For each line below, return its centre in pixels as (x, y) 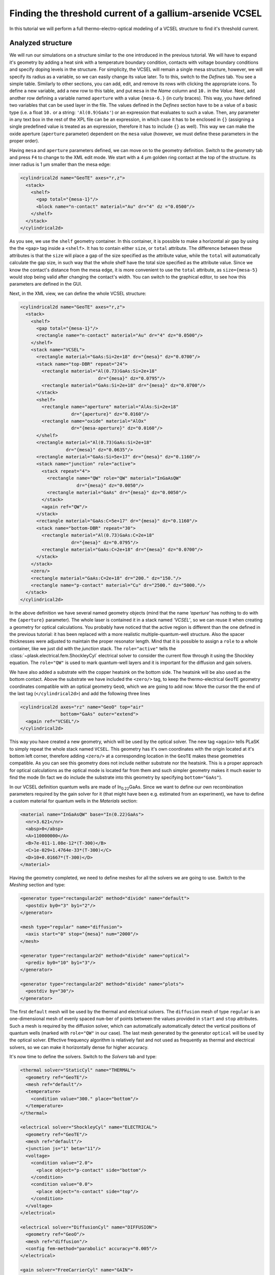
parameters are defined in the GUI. (46, 284)
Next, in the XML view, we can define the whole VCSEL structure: (78, 293)
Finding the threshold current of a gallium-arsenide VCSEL (136, 13)
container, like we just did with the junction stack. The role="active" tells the (93, 648)
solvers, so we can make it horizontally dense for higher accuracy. (79, 1047)
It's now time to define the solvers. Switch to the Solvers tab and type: (83, 1057)
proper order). (24, 141)
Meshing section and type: (37, 885)
